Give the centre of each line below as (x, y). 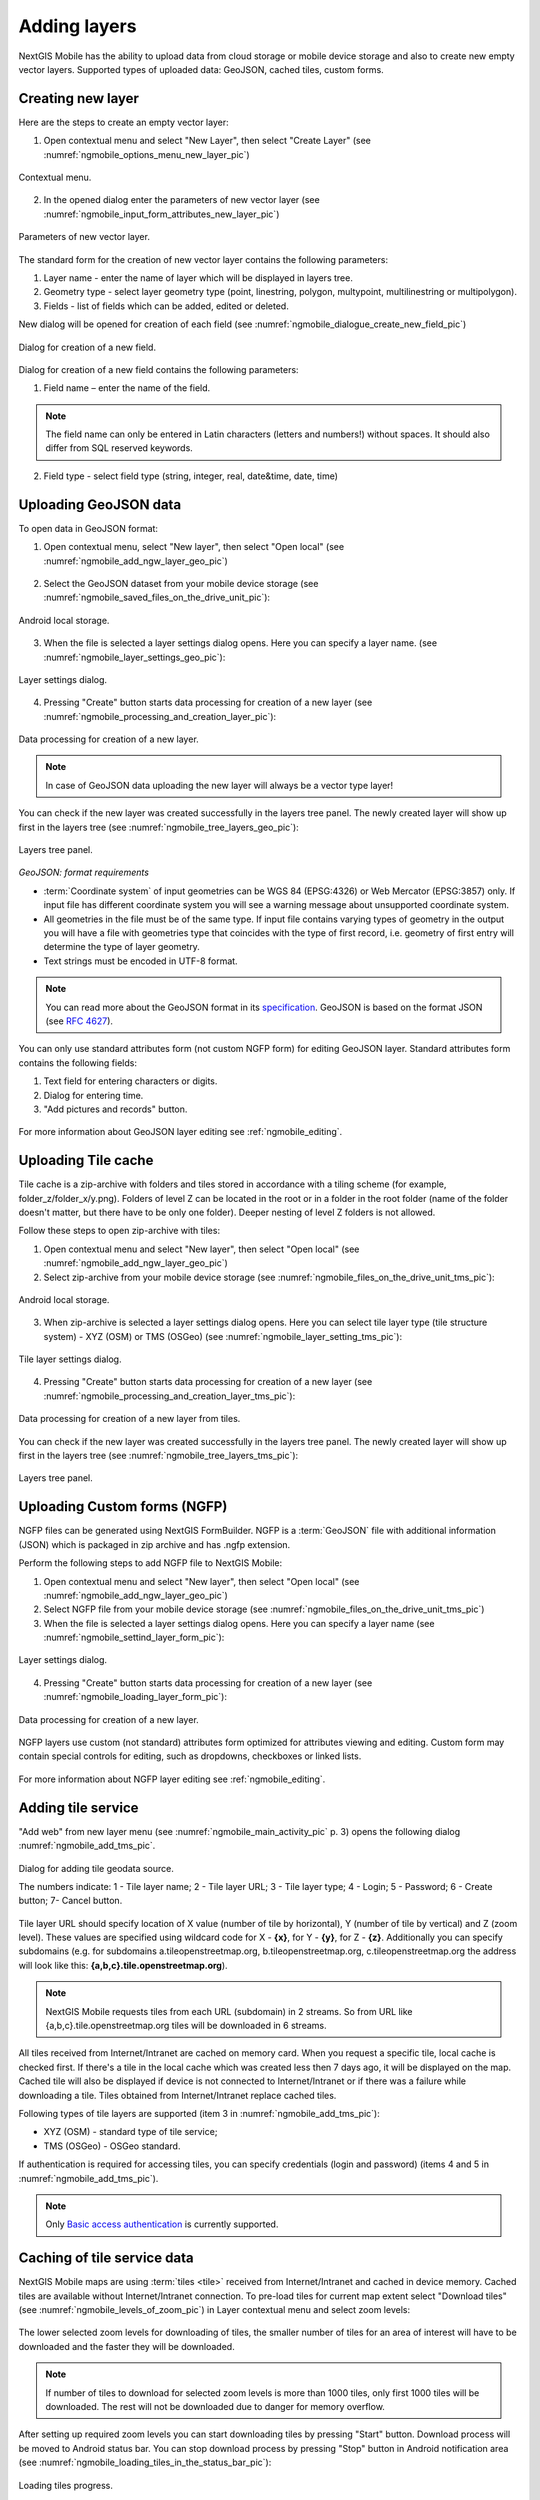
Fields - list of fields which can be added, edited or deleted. (166, 306)
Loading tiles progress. (66, 2485)
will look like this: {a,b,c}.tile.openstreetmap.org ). (123, 1965)
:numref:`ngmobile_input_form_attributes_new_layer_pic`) (161, 214)
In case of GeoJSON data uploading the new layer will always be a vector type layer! (219, 785)
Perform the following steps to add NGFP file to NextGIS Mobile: (150, 1563)
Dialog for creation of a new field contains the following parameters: (158, 369)
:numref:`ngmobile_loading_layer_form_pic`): (135, 1697)
